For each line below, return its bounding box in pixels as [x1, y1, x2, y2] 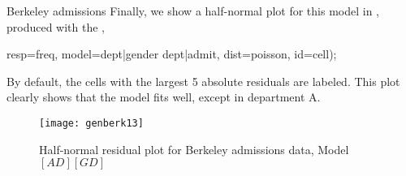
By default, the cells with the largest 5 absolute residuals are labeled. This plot [6, 72, 400, 89]
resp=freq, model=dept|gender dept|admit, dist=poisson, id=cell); [6, 45, 337, 62]
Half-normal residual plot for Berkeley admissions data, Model [39, 140, 349, 157]
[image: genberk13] [39, 117, 144, 129]
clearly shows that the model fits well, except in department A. [6, 88, 321, 105]
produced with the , [6, 18, 106, 35]
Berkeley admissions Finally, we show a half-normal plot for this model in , [6, 2, 380, 19]
